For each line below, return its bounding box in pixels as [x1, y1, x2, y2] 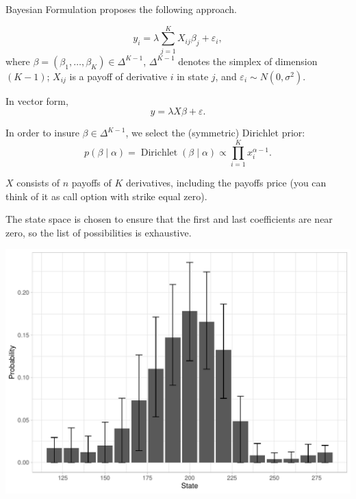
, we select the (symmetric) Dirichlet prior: [125, 125, 305, 140]
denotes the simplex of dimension [178, 53, 318, 68]
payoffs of [71, 175, 112, 190]
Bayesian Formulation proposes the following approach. [5, 2, 237, 16]
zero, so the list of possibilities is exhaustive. [5, 225, 192, 239]
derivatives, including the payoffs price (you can [126, 175, 327, 190]
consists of [16, 175, 60, 190]
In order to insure [5, 125, 79, 140]
